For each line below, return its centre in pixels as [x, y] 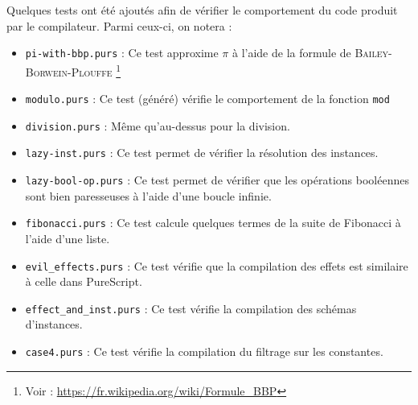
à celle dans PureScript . [84, 281]
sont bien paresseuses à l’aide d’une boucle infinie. [148, 195]
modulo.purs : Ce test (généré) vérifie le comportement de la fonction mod [207, 99]
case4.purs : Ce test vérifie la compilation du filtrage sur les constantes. [204, 351]
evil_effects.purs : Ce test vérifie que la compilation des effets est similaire [217, 265]
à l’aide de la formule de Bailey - [312, 53]
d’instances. [54, 324]
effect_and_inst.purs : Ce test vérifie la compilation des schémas [191, 308]
